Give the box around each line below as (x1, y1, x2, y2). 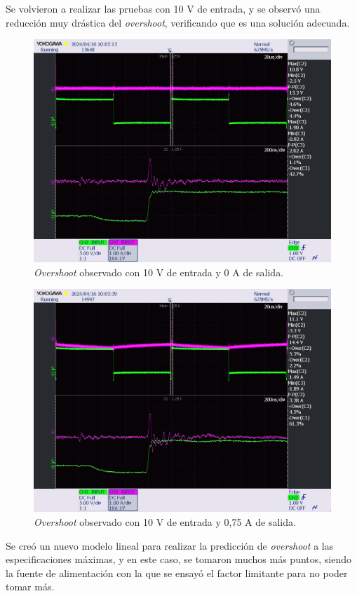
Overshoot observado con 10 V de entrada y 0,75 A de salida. (34, 514, 296, 529)
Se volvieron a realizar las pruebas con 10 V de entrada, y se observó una (6, 1, 321, 15)
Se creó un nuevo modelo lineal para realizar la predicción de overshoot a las (6, 538, 334, 553)
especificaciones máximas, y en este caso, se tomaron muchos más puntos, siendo (6, 552, 352, 567)
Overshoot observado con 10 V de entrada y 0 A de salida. (34, 264, 284, 279)
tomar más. (6, 579, 55, 594)
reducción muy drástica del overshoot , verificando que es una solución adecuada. (6, 15, 350, 29)
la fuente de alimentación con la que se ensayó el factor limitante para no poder (6, 565, 348, 580)
